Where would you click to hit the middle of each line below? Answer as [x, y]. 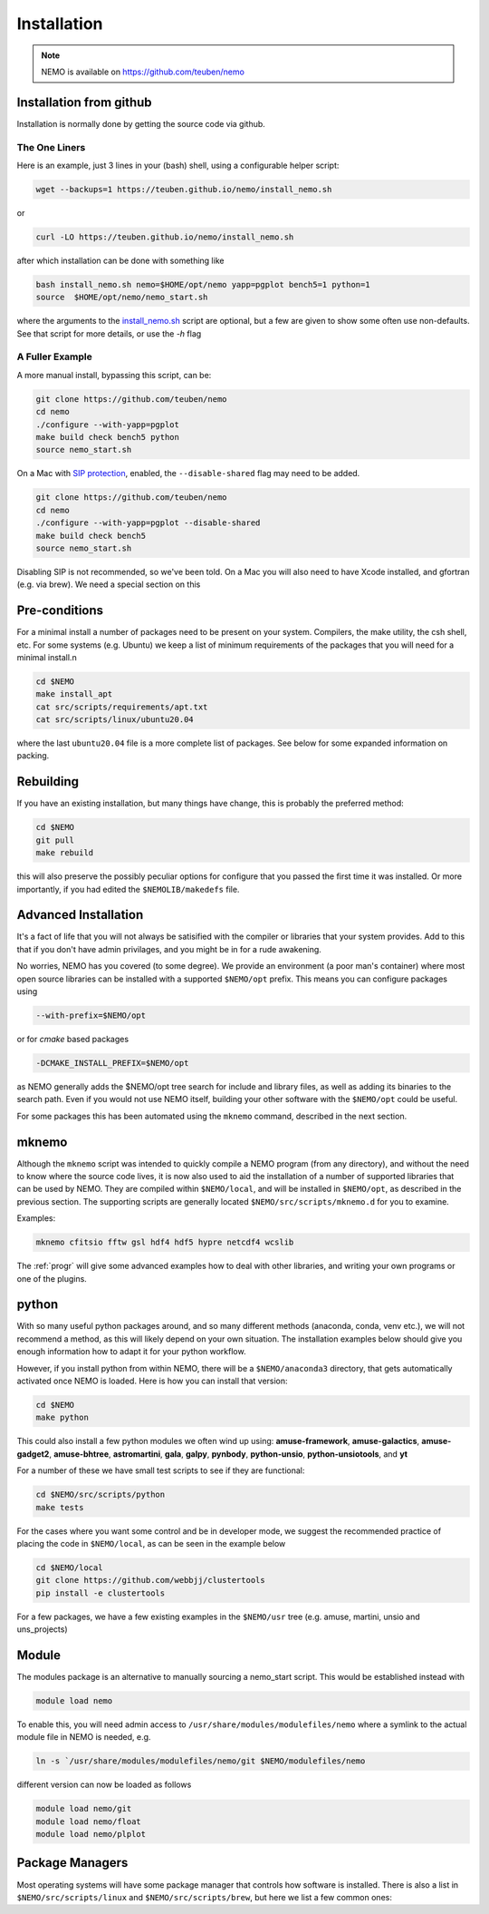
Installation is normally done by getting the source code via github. [141, 123]
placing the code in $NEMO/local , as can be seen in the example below [151, 1543]
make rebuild [65, 853]
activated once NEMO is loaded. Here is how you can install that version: [153, 1381]
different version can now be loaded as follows [104, 1785]
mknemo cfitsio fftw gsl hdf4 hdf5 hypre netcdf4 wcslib [165, 1242]
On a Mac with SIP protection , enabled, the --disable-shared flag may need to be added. [188, 474]
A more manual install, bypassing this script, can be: [114, 375]
